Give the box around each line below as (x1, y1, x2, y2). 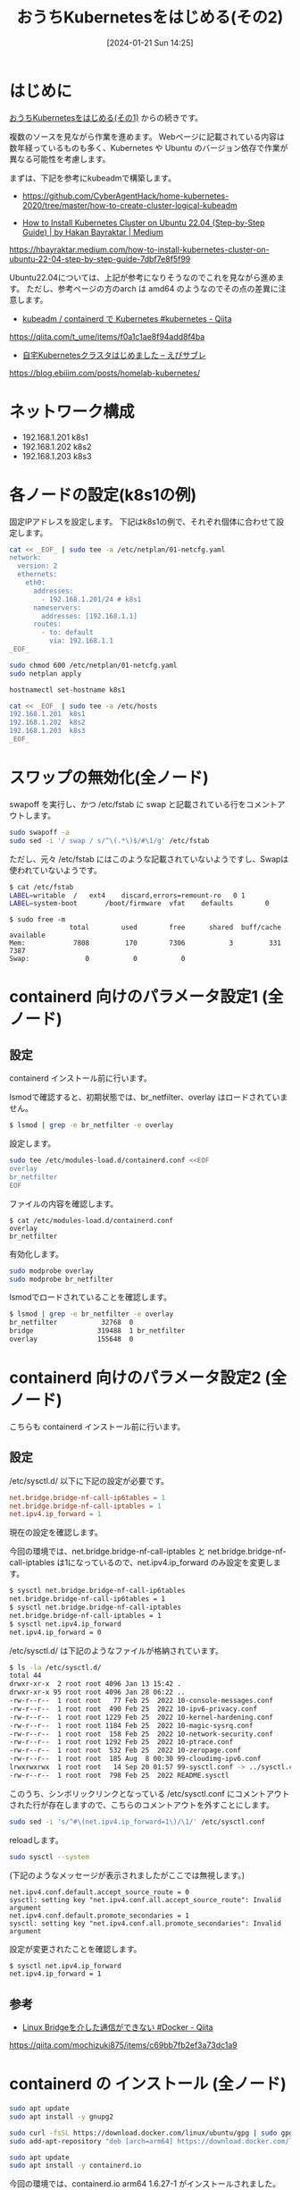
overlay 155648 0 (9, 1335, 134, 1343)
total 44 (9, 1672, 42, 1680)
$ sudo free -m (9, 915, 66, 924)
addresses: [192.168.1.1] (41, 611, 138, 620)
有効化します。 (9, 1248, 64, 1259)
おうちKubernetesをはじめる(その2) (16, 7, 284, 28)
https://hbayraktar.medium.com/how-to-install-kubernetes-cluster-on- (9, 244, 270, 255)
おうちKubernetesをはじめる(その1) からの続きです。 (9, 112, 204, 122)
